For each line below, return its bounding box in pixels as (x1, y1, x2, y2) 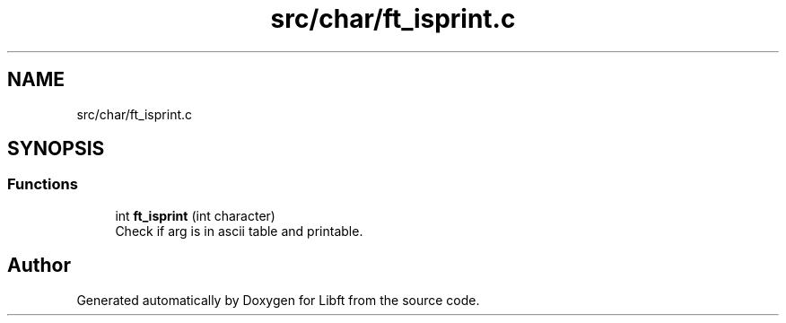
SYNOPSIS (7, 137, 105, 161)
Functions (7, 175, 78, 194)
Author (7, 254, 71, 277)
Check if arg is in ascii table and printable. (115, 223, 363, 239)
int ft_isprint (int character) (115, 207, 275, 223)
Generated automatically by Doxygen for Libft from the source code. (76, 292, 480, 308)
